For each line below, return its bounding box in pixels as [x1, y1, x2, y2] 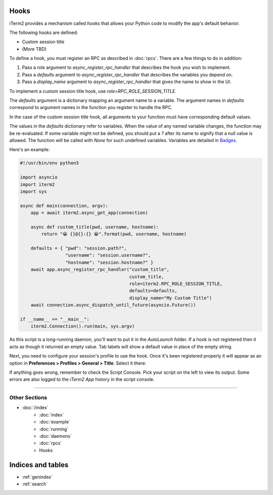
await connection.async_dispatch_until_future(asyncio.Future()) [30, 302, 196, 308]
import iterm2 [20, 182, 55, 187]
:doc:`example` [39, 419, 70, 425]
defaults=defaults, [129, 288, 177, 294]
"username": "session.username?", [65, 253, 151, 258]
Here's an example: [9, 147, 50, 153]
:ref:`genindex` [22, 474, 53, 480]
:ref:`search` [22, 481, 48, 487]
